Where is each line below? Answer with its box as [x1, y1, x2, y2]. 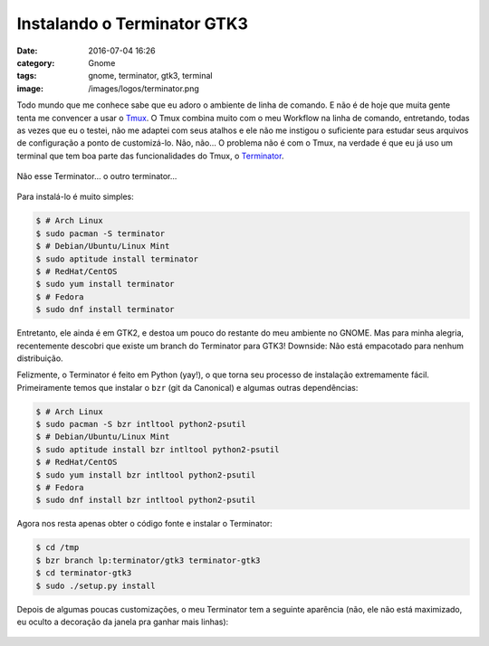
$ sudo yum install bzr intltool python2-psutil [35, 470, 256, 480]
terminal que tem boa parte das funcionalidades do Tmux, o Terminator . [16, 150, 284, 161]
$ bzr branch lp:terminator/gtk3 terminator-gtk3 [35, 555, 261, 565]
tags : [16, 71, 37, 81]
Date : [16, 45, 38, 56]
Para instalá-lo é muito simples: [16, 191, 135, 203]
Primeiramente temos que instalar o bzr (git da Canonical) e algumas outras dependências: [16, 382, 359, 393]
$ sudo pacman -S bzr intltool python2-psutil [35, 419, 246, 430]
